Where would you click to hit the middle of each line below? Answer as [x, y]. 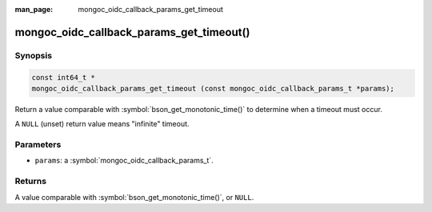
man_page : [34, 9]
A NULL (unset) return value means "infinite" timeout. [102, 124]
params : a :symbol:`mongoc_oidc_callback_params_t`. [124, 161]
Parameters [38, 145]
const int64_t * [64, 77]
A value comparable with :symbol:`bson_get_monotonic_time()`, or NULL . [134, 197]
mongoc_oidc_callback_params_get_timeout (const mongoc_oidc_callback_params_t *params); [213, 88]
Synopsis [33, 55]
